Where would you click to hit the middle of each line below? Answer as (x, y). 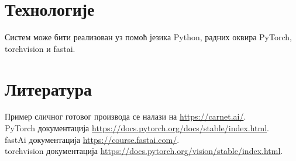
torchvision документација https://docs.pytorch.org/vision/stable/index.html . (144, 151)
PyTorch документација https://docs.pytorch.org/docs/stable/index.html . (137, 128)
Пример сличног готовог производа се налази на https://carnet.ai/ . (125, 116)
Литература (48, 88)
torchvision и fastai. (40, 48)
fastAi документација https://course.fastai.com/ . (92, 139)
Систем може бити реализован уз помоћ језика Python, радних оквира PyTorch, (148, 37)
